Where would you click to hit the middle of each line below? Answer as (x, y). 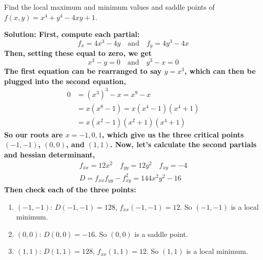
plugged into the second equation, (65, 81)
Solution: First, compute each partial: (72, 34)
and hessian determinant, (50, 154)
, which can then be (220, 71)
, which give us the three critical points (173, 134)
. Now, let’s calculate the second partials (183, 144)
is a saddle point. (161, 234)
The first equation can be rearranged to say (83, 71)
